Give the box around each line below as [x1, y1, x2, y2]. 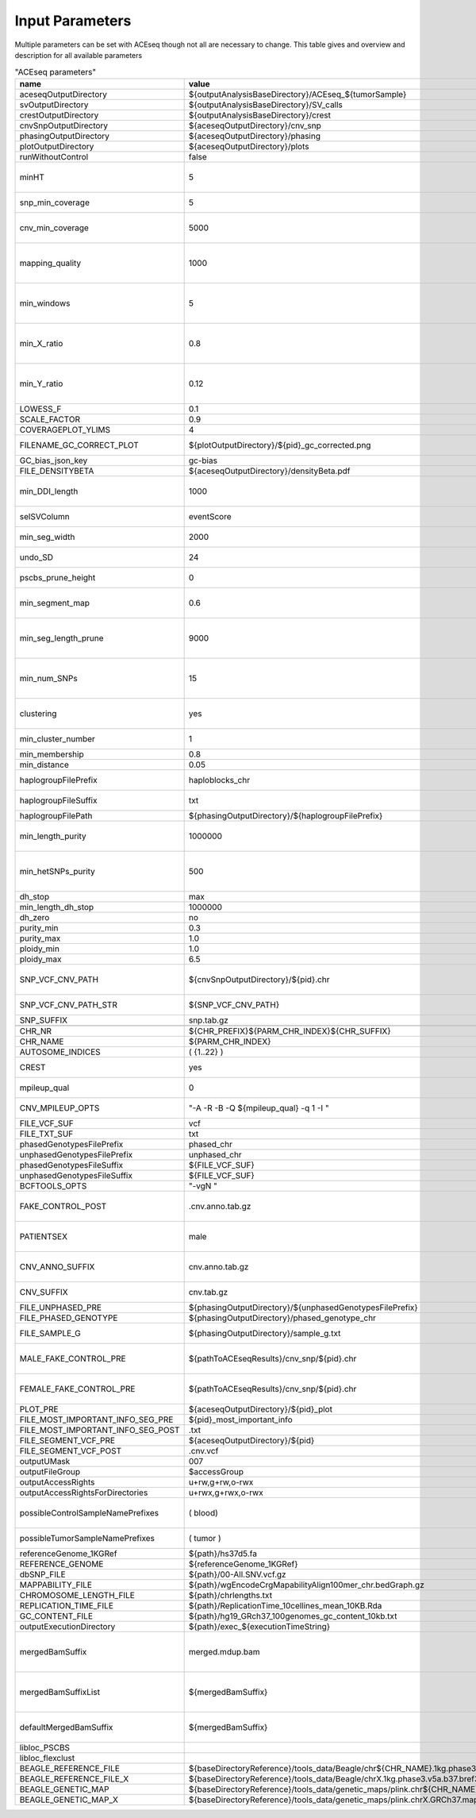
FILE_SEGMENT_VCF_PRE [19, 1435, 115, 1446]
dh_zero [19, 911, 50, 922]
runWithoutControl [19, 151, 89, 162]
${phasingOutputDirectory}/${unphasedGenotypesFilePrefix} [188, 1302, 418, 1313]
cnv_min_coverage [19, 222, 89, 233]
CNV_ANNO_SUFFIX [19, 1261, 95, 1272]
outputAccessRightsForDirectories [19, 1487, 148, 1498]
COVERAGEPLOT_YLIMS [19, 424, 111, 435]
